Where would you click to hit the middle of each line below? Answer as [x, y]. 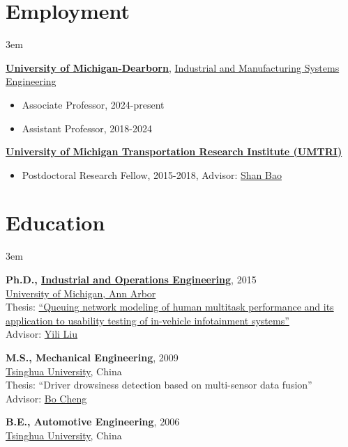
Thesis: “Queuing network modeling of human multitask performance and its [170, 307]
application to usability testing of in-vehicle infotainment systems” [147, 320]
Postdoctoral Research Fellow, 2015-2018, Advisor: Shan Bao [152, 174]
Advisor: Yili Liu [41, 334]
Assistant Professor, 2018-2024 [87, 128]
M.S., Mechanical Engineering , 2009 [92, 357]
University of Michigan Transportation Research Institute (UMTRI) [174, 151]
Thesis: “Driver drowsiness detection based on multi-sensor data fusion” [159, 385]
